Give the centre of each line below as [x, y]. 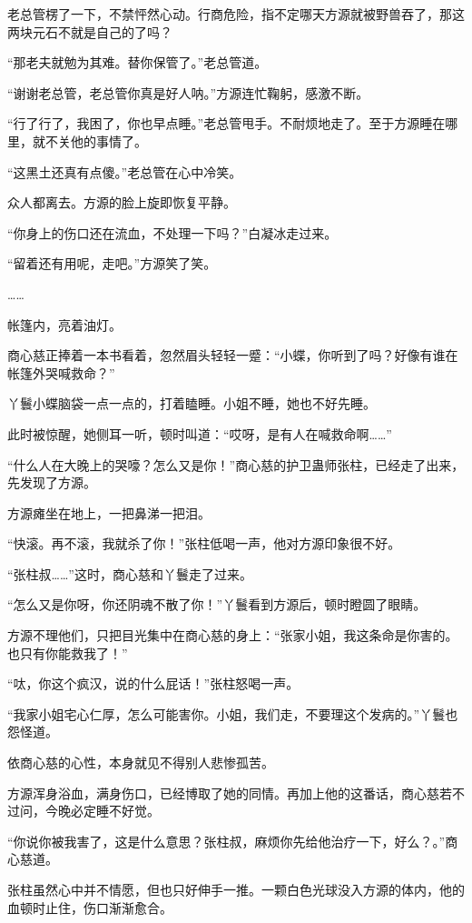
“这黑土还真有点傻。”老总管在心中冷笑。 [125, 171]
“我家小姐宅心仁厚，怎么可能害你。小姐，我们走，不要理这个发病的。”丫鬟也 [233, 713]
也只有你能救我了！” [68, 652]
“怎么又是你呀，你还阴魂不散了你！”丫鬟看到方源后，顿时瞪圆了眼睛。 [217, 604]
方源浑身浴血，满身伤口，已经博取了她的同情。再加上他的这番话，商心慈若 [230, 793]
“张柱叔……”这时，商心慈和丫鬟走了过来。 [130, 573]
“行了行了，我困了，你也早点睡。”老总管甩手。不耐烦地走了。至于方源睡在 [226, 123]
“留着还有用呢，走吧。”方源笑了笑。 [112, 263]
